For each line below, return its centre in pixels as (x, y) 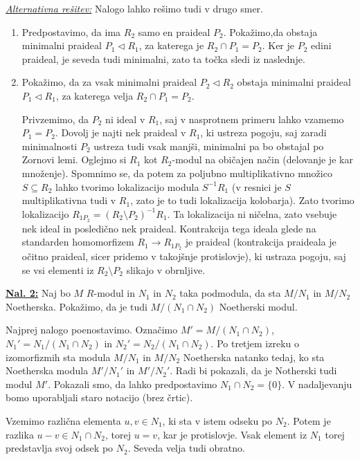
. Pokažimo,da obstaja (270, 31)
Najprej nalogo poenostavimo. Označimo (92, 330)
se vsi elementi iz (58, 269)
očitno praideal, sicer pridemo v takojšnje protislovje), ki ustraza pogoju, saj (184, 256)
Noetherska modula (47, 370)
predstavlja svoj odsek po (60, 448)
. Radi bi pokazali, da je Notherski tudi (253, 370)
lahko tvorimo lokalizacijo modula (127, 186)
